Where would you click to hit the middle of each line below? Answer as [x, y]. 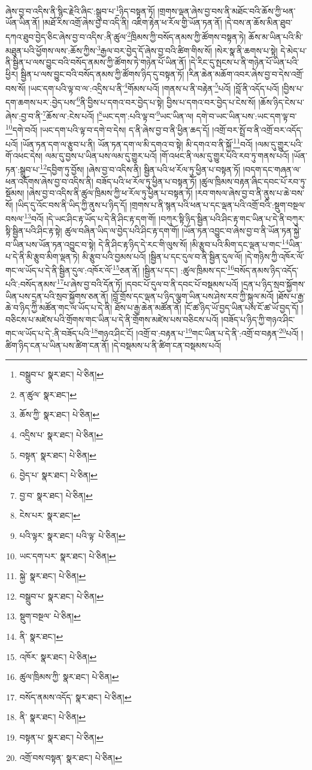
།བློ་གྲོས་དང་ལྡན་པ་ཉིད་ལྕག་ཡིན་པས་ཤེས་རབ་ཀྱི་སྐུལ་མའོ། [193, 296]
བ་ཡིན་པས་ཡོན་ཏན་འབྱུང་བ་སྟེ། [51, 244]
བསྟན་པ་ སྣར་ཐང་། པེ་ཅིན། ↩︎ [61, 737]
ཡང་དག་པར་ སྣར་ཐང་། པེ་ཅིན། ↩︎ [68, 555]
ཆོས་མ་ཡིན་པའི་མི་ [275, 36]
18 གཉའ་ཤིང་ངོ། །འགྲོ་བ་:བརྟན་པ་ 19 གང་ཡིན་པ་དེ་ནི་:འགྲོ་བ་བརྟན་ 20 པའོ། [195, 332]
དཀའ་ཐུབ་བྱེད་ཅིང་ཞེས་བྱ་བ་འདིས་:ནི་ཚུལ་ [66, 36]
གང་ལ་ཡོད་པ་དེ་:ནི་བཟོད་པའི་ [48, 333]
